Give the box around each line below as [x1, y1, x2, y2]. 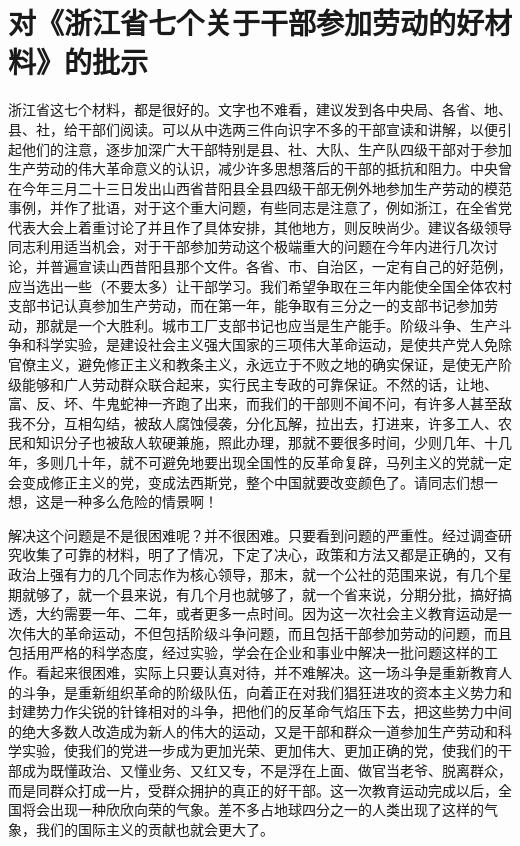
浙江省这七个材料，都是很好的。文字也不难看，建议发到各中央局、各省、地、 [8, 99, 512, 120]
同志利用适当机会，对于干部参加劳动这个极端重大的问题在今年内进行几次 [8, 236, 484, 257]
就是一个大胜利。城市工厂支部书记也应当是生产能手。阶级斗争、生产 [49, 314, 498, 335]
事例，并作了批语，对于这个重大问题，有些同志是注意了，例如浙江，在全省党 [8, 197, 512, 218]
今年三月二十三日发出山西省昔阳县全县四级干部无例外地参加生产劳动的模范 [21, 177, 512, 198]
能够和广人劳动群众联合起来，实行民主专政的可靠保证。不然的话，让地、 [21, 373, 498, 394]
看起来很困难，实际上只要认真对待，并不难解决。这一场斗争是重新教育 [35, 661, 498, 682]
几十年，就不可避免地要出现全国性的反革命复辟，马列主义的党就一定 [63, 452, 512, 472]
